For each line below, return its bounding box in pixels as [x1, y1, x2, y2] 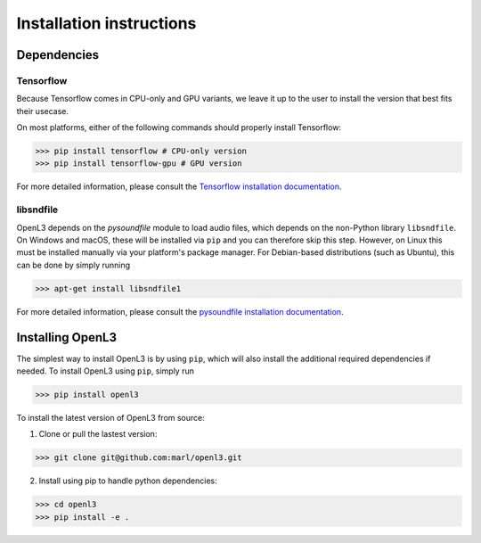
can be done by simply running [16, 259, 131, 270]
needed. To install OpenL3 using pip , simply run [16, 366, 195, 376]
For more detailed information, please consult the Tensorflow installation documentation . [16, 181, 342, 192]
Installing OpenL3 [16, 330, 118, 345]
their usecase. [16, 105, 69, 116]
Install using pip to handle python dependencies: [38, 475, 217, 486]
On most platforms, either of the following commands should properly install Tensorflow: [16, 122, 342, 133]
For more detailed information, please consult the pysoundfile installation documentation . [16, 306, 344, 317]
